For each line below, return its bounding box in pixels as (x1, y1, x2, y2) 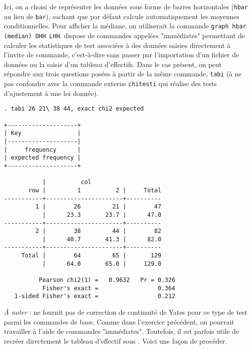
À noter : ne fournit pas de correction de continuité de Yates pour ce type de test (4, 307, 248, 317)
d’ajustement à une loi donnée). (4, 88, 99, 98)
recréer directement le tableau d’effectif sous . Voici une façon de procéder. (4, 335, 227, 346)
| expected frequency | (4, 154, 81, 162)
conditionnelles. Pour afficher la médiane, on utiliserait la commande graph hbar (4, 21, 246, 31)
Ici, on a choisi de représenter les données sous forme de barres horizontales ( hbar (4, 1, 248, 11)
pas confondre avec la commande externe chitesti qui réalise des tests (4, 78, 217, 89)
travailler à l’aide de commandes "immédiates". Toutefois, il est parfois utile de (4, 326, 239, 336)
